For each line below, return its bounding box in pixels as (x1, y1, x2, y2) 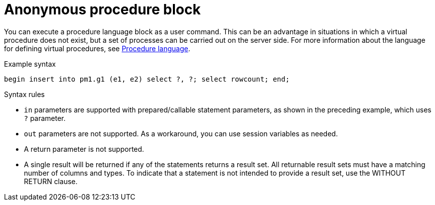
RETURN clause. (24, 177, 78, 186)
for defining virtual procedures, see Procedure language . (4, 44, 190, 53)
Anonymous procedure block (4, 1, 201, 18)
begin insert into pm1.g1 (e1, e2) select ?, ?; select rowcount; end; (4, 75, 290, 83)
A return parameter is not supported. (24, 144, 145, 153)
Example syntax (4, 59, 56, 68)
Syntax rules (4, 90, 45, 99)
